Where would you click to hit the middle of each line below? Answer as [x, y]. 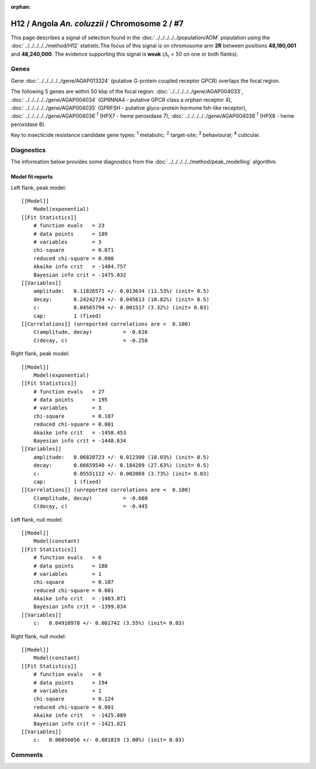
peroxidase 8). [28, 124]
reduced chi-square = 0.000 [73, 258]
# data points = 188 [71, 566]
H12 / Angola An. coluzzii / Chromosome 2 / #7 [97, 23]
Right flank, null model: [39, 636]
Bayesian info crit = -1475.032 [80, 275]
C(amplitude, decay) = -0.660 [90, 498]
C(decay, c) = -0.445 [90, 506]
